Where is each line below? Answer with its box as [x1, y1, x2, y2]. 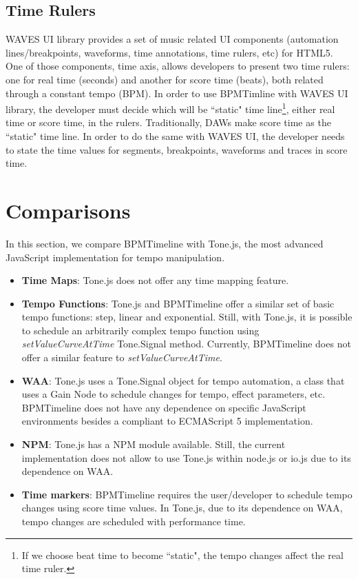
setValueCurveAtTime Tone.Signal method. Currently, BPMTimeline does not [21, 336, 351, 351]
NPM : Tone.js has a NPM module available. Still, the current [21, 437, 286, 451]
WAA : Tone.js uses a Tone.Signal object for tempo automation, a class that [21, 373, 345, 387]
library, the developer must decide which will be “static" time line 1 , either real [6, 100, 335, 116]
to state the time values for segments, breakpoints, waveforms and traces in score [6, 142, 348, 156]
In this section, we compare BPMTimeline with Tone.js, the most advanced [6, 236, 324, 250]
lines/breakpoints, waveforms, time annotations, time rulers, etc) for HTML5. [6, 45, 333, 59]
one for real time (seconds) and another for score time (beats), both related [6, 72, 324, 86]
